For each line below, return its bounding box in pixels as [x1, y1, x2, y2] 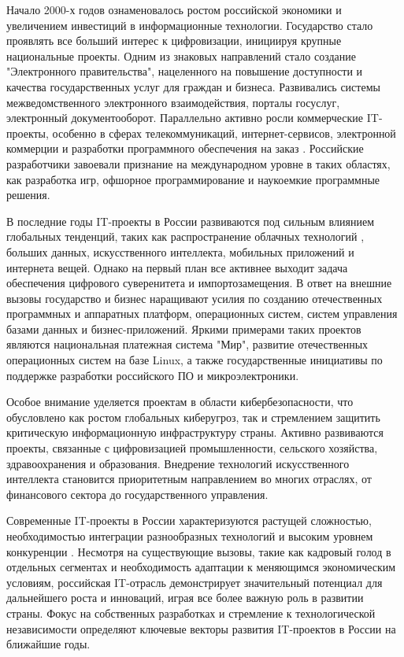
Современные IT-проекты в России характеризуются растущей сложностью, [6, 512, 372, 529]
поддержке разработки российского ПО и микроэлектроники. [6, 367, 299, 383]
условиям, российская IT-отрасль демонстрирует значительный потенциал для [6, 574, 383, 590]
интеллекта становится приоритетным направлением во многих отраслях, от [6, 471, 372, 487]
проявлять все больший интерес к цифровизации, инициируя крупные [6, 32, 342, 49]
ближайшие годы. [6, 636, 91, 652]
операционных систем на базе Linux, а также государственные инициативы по [6, 352, 383, 368]
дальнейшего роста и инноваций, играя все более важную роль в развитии [6, 589, 364, 606]
